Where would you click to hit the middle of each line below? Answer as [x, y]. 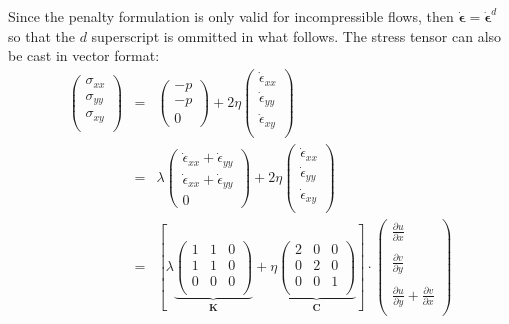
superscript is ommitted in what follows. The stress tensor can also [296, 35]
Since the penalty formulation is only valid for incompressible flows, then [231, 16]
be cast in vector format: [84, 55]
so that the [41, 35]
